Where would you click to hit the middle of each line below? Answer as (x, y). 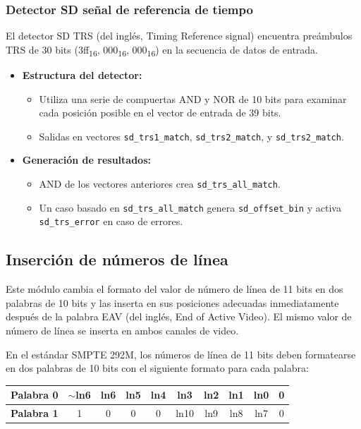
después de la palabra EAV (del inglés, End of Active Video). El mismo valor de (179, 316)
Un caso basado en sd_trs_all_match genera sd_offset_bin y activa (190, 207)
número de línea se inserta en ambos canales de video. (122, 330)
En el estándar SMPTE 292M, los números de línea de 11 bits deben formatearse (181, 354)
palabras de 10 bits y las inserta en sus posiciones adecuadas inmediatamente (172, 302)
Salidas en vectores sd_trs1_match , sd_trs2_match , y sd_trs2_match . (191, 136)
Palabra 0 (35, 395)
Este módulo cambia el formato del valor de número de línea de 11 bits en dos (175, 289)
